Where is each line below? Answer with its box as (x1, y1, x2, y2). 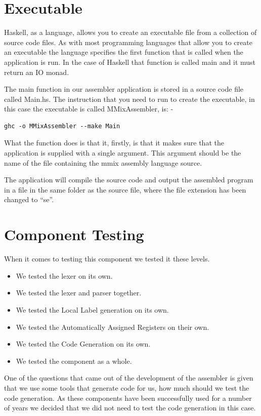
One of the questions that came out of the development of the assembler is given (4, 372, 253, 383)
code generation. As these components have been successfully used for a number (4, 392, 252, 403)
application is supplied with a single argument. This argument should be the (4, 147, 241, 158)
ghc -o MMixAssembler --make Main (4, 122, 120, 130)
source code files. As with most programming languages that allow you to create (4, 36, 252, 47)
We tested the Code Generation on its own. (16, 338, 151, 349)
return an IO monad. (4, 66, 69, 77)
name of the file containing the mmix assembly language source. (4, 157, 202, 168)
